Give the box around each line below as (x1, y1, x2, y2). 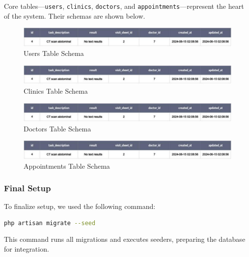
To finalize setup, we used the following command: (4, 201, 156, 211)
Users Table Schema (24, 48, 84, 58)
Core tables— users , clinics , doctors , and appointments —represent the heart (4, 1, 244, 11)
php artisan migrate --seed (4, 219, 96, 227)
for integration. (4, 244, 49, 254)
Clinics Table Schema (24, 86, 88, 96)
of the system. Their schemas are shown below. (4, 10, 145, 21)
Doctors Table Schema (24, 123, 91, 133)
